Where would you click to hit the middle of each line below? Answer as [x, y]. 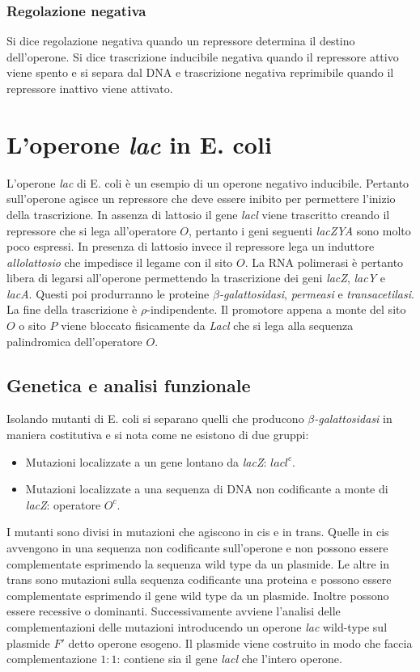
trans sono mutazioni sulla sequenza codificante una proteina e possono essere [199, 579]
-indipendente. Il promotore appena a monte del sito [276, 309]
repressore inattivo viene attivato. [90, 88]
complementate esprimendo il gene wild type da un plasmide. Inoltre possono [198, 595]
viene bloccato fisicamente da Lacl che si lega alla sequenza [207, 325]
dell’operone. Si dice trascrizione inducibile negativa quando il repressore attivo [203, 56]
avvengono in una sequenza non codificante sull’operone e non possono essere [197, 548]
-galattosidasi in [353, 418]
